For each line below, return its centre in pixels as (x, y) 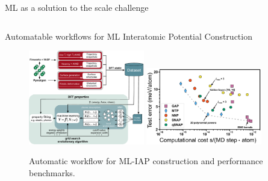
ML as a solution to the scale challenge (77, 7)
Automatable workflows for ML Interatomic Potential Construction (129, 36)
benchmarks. (52, 172)
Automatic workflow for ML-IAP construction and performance (146, 161)
